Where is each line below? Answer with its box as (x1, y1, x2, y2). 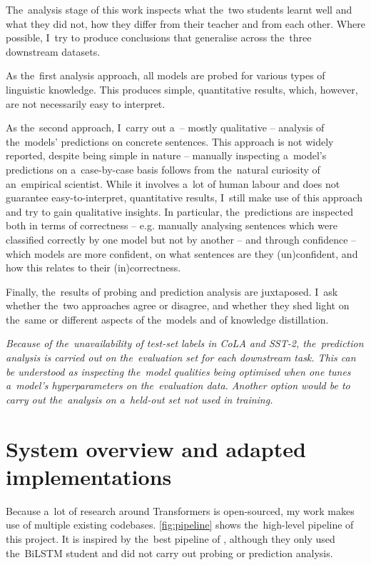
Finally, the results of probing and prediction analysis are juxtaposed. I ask (6, 284, 338, 299)
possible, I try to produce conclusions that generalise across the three (6, 30, 312, 45)
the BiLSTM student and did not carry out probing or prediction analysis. (6, 545, 333, 560)
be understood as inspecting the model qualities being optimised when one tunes (6, 364, 351, 379)
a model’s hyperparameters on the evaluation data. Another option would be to (6, 378, 350, 393)
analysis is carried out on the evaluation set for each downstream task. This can (6, 350, 356, 365)
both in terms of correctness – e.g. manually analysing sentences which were (6, 218, 337, 233)
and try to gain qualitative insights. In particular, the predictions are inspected (6, 204, 354, 219)
